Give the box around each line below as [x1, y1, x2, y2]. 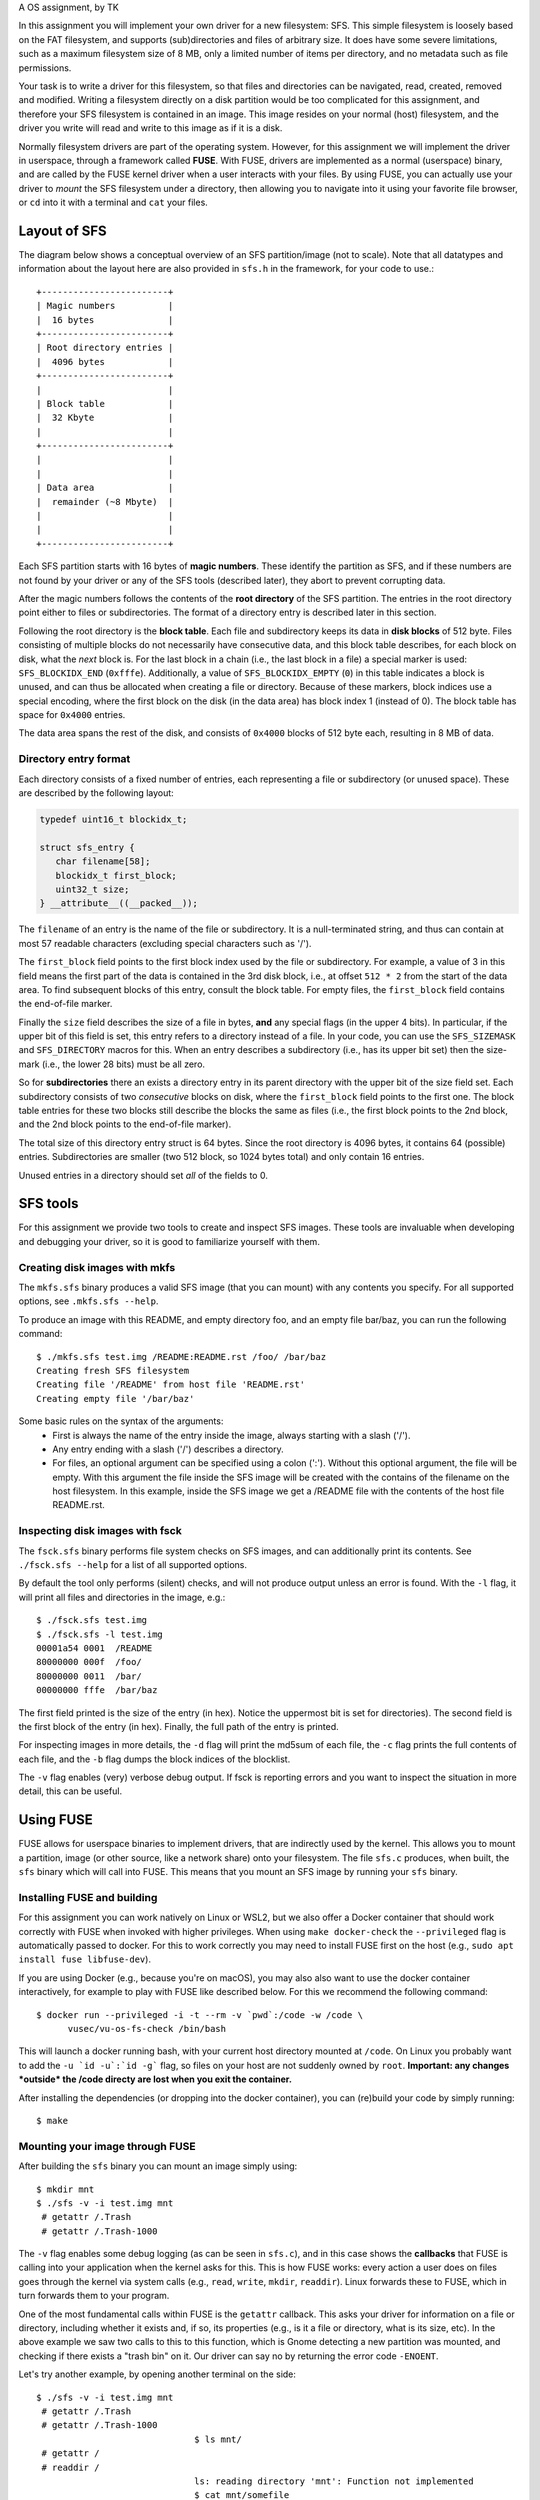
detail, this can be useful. [18, 1785, 123, 1797]
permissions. [18, 61, 72, 74]
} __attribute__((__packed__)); [39, 898, 199, 909]
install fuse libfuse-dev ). [18, 1953, 152, 1965]
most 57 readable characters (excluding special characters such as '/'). [18, 937, 312, 949]
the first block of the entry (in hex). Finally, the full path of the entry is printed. [18, 1720, 339, 1732]
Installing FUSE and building [18, 1890, 158, 1904]
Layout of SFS [18, 222, 107, 239]
